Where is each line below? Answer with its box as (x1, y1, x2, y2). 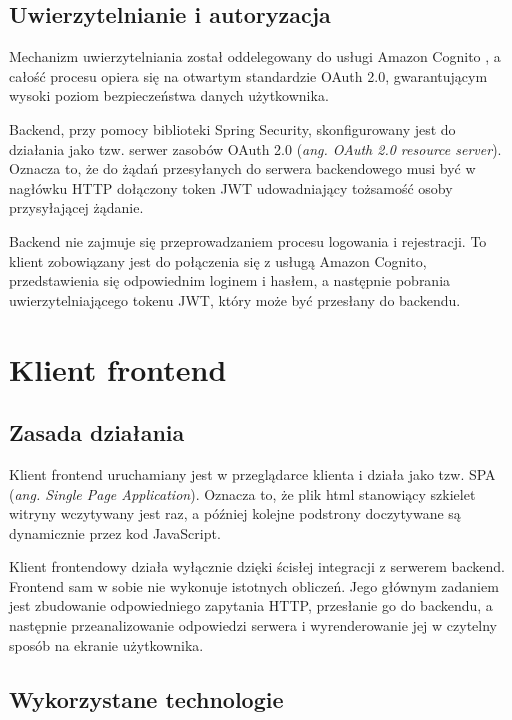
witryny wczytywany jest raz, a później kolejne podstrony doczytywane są (9, 503, 461, 524)
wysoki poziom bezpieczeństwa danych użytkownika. (9, 85, 329, 106)
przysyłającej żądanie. (9, 197, 144, 218)
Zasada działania (9, 417, 185, 448)
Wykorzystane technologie (9, 683, 284, 714)
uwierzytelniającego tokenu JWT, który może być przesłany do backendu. (9, 289, 461, 310)
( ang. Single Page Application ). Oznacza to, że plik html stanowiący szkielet (9, 483, 476, 504)
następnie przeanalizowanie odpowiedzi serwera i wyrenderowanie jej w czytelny (9, 615, 497, 636)
